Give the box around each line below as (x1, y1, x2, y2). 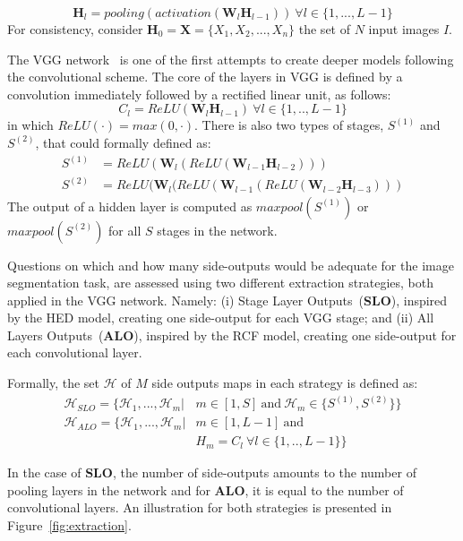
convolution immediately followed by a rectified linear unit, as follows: (7, 84, 391, 103)
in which (7, 116, 54, 134)
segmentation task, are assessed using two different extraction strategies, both (7, 273, 434, 292)
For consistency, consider (7, 20, 143, 38)
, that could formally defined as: (35, 133, 211, 151)
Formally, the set (7, 374, 99, 392)
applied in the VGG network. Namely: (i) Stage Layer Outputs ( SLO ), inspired (7, 290, 448, 309)
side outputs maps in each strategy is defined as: (151, 374, 418, 392)
